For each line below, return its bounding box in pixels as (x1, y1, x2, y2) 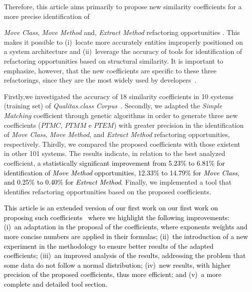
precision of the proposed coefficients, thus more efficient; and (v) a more (4, 269, 221, 279)
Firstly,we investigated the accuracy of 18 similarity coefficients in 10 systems (4, 91, 234, 101)
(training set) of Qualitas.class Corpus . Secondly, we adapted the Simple (4, 101, 222, 111)
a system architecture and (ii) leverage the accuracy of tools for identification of (4, 46, 242, 56)
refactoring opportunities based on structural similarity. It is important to (4, 55, 223, 66)
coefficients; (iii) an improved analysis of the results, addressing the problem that (4, 250, 246, 260)
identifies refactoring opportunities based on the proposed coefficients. (4, 186, 211, 196)
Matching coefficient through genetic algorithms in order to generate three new (4, 110, 238, 120)
